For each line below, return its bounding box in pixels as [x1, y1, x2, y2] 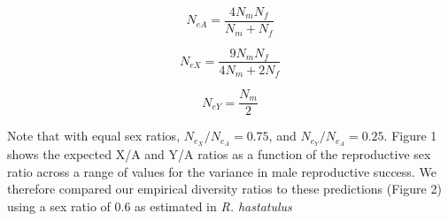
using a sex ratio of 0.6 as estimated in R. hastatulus [7, 196, 292, 215]
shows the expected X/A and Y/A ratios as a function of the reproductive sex [7, 144, 431, 163]
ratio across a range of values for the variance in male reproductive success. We [7, 162, 436, 180]
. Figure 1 [383, 126, 437, 145]
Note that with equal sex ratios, [7, 126, 181, 145]
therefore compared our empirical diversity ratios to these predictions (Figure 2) [7, 179, 442, 198]
